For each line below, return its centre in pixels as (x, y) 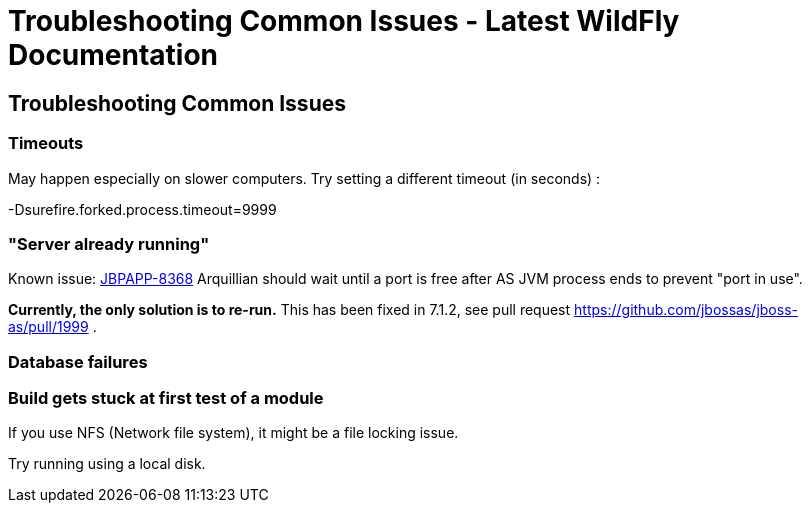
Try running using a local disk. (107, 464)
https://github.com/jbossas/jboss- (686, 310)
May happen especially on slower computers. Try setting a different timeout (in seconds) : (304, 178)
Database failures (78, 361)
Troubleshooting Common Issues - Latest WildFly (344, 21)
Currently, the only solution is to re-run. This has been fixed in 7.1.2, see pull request (289, 310)
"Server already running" (109, 243)
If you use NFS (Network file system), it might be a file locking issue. (233, 433)
